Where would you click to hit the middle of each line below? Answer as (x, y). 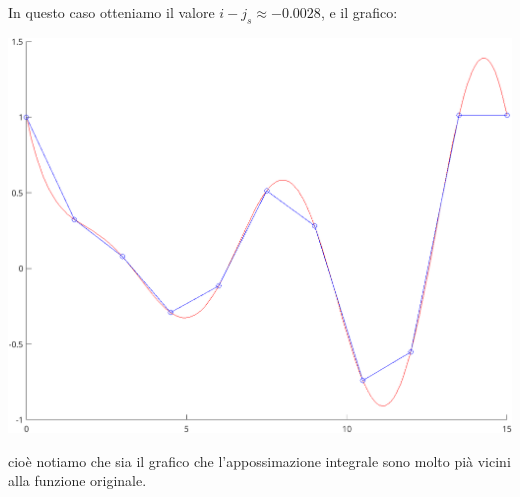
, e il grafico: (359, 12)
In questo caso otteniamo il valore (111, 12)
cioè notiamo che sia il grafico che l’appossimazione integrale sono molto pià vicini (259, 460)
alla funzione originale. (77, 480)
